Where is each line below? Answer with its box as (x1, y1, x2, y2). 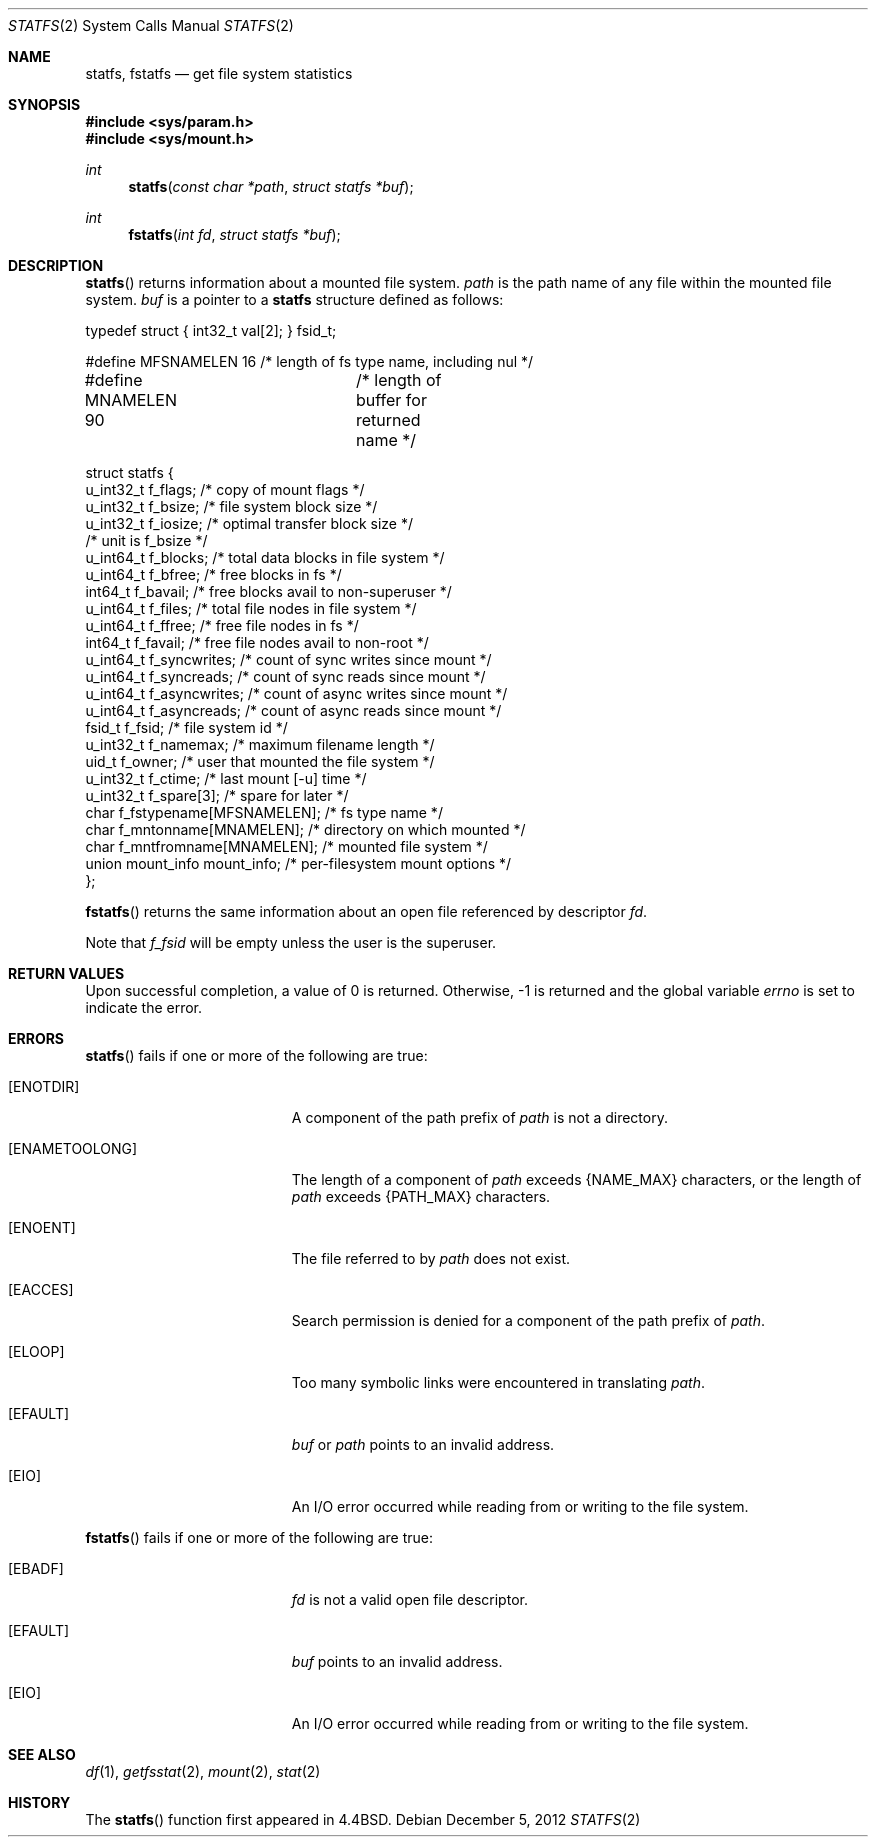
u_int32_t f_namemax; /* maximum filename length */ (85, 736, 435, 753)
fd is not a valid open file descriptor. (291, 1591, 528, 1608)
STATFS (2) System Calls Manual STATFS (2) (8, 17, 294, 34)
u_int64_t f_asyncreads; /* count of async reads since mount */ (85, 702, 502, 719)
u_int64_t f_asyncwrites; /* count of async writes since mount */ (85, 685, 508, 702)
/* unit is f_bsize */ (85, 532, 208, 549)
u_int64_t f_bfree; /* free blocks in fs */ (85, 566, 342, 583)
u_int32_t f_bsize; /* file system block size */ (85, 498, 378, 515)
